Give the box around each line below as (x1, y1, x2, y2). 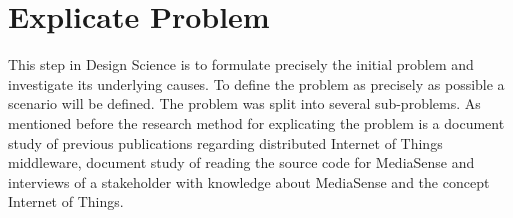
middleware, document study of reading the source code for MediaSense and (8, 152, 475, 173)
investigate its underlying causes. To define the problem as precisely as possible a (8, 73, 505, 94)
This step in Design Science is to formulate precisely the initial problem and (8, 54, 474, 75)
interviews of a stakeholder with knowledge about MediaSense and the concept (8, 171, 490, 192)
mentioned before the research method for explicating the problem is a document (8, 112, 505, 133)
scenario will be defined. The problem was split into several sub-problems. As (8, 93, 481, 114)
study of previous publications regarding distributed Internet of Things (8, 132, 443, 153)
